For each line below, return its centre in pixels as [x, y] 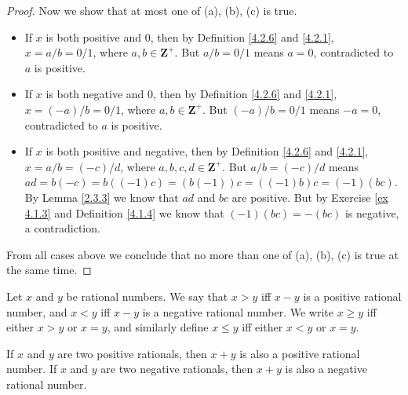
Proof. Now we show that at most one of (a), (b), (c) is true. [152, 10]
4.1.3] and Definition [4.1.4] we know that [124, 212]
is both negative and [95, 94]
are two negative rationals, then [177, 369]
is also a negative [326, 369]
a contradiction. [62, 228]
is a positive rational [352, 296]
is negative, [372, 212]
